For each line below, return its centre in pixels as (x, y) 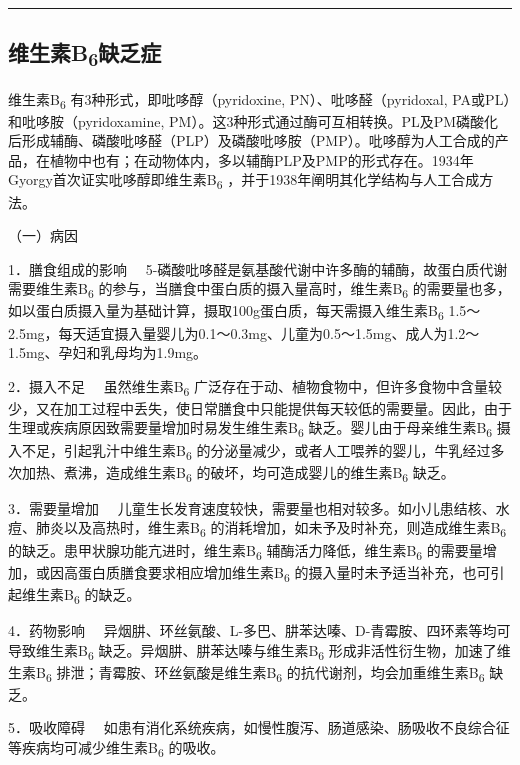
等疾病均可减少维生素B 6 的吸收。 (116, 748)
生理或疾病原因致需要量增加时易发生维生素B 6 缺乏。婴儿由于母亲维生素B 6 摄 (259, 429)
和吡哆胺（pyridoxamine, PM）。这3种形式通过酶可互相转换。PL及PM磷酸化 (253, 120)
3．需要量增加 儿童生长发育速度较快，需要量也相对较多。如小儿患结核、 (252, 507)
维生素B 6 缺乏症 (85, 54)
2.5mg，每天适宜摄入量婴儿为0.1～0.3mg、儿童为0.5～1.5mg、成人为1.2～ (244, 332)
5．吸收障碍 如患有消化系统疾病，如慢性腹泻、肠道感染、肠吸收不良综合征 (259, 727)
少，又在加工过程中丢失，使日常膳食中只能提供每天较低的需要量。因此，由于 (260, 407)
